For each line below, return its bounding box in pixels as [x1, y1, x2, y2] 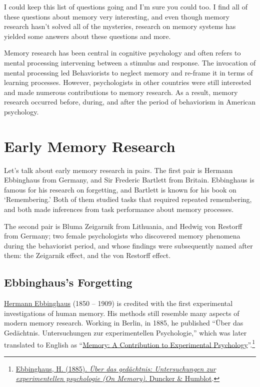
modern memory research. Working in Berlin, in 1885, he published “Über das [4, 317, 243, 328]
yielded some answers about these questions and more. [4, 30, 171, 41]
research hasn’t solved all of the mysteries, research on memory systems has [4, 21, 236, 31]
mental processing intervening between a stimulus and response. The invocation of [4, 57, 256, 67]
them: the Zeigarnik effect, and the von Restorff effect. [4, 250, 171, 260]
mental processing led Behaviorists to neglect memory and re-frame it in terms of [4, 67, 253, 77]
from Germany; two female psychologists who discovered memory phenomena [4, 230, 240, 241]
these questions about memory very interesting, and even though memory [4, 11, 229, 21]
